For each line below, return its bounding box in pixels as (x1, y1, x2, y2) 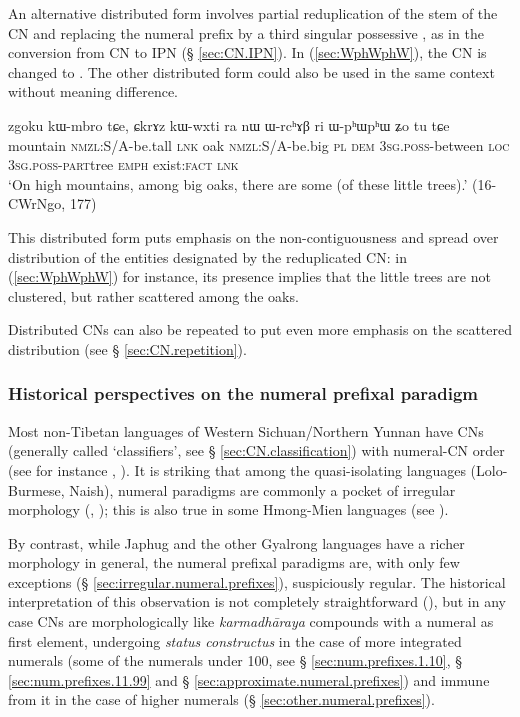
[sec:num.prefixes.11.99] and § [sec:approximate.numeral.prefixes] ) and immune (8, 669, 490, 690)
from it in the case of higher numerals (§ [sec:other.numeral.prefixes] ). (8, 689, 435, 710)
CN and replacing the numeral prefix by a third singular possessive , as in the (8, 22, 484, 43)
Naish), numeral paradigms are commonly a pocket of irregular (69, 479, 456, 500)
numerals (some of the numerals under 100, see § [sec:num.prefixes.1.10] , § (8, 650, 462, 671)
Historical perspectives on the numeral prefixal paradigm (8, 381, 478, 406)
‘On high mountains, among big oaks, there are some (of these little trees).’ (8, 173, 468, 194)
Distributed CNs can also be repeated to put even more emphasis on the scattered (8, 319, 512, 340)
